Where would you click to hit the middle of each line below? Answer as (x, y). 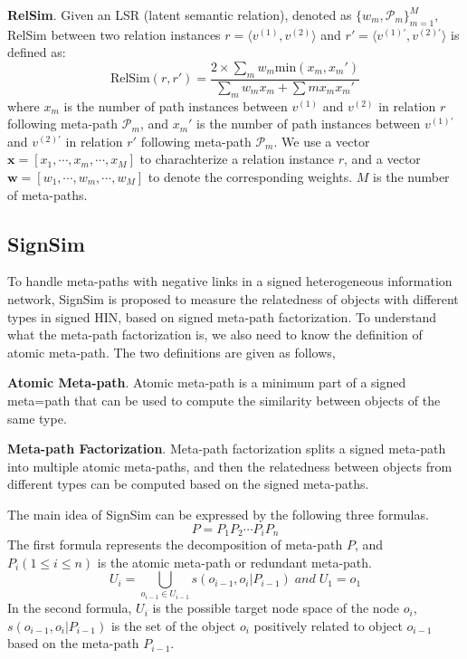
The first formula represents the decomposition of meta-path (175, 544)
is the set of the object (173, 625)
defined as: (37, 52)
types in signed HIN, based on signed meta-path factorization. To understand (222, 316)
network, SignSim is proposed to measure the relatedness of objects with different (233, 298)
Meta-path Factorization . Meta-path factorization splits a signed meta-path (227, 449)
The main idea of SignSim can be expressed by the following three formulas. (218, 514)
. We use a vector (322, 141)
